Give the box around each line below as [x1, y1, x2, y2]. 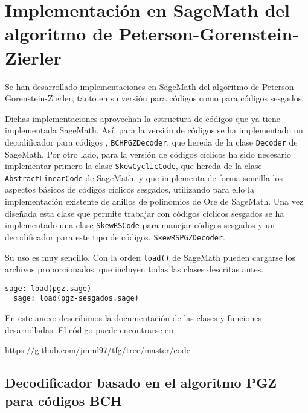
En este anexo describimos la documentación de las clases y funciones [5, 312, 261, 324]
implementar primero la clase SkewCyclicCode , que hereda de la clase [5, 159, 262, 172]
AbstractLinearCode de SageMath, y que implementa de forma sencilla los [5, 171, 283, 184]
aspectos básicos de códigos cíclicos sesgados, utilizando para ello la [5, 183, 254, 196]
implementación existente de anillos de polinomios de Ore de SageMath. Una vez [5, 195, 304, 208]
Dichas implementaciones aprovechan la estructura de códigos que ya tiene [5, 112, 280, 124]
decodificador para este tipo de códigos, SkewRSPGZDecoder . [5, 230, 225, 243]
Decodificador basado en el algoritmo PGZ [5, 373, 277, 392]
